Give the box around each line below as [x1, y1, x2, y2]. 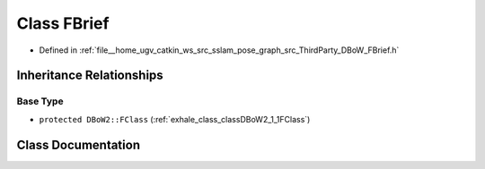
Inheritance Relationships [16, 68, 163, 83]
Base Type [16, 95, 64, 107]
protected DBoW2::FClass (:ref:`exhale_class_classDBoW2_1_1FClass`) [39, 114, 311, 124]
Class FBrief [16, 13, 110, 33]
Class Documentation [16, 137, 141, 152]
